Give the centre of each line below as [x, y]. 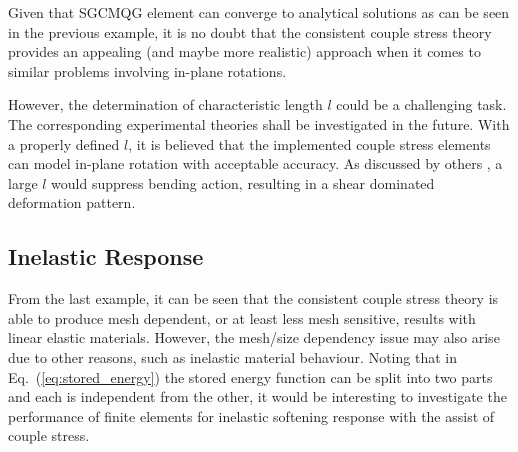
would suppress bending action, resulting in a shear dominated [243, 182]
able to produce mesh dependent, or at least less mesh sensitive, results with [242, 317]
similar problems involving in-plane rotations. [147, 70]
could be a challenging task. [421, 104]
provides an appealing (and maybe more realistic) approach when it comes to [244, 51]
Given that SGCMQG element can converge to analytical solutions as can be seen [259, 12]
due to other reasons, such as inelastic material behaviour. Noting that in [232, 356]
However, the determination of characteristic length [165, 104]
